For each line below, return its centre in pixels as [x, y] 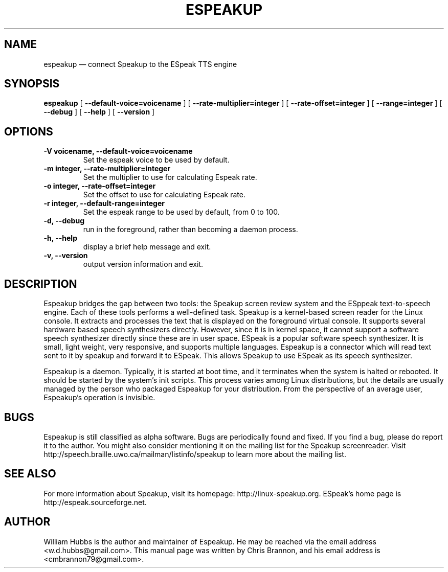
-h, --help [60, 238]
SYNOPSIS [32, 84]
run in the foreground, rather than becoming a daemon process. [191, 230]
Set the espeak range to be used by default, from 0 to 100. [181, 212]
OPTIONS [29, 131]
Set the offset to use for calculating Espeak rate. [164, 195]
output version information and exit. [143, 264]
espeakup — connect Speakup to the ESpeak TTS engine [140, 64]
